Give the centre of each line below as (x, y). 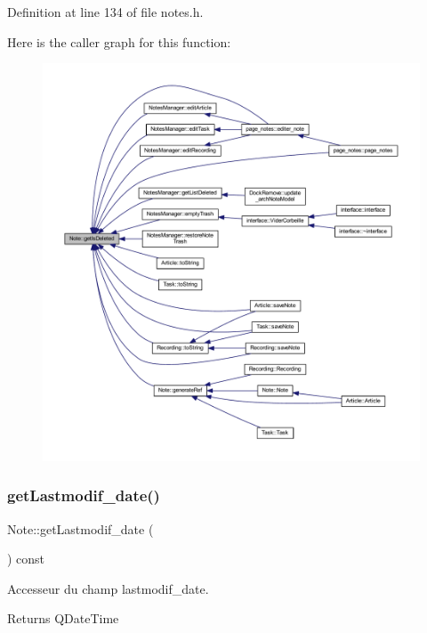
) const (26, 559)
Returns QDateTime (63, 618)
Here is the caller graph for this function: (119, 41)
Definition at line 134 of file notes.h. (105, 12)
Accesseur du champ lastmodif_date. (108, 588)
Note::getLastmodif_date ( (81, 528)
